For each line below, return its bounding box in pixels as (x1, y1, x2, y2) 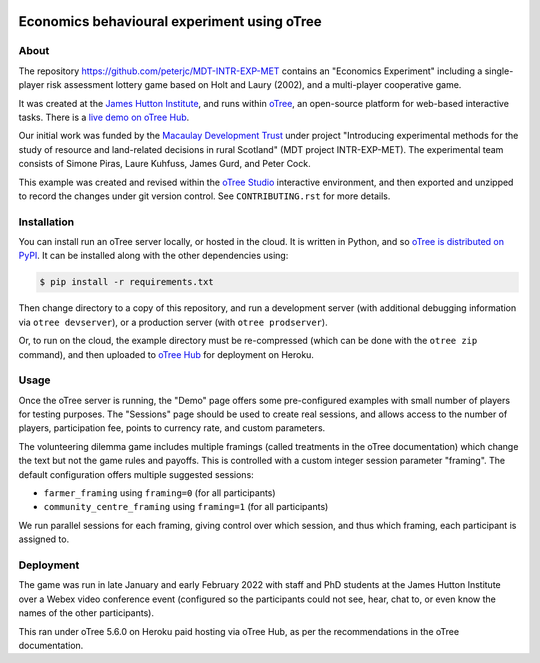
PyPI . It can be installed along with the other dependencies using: (18, 250, 289, 262)
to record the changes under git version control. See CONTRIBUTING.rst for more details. (18, 190, 391, 202)
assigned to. (18, 533, 70, 545)
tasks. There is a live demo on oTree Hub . (18, 111, 190, 123)
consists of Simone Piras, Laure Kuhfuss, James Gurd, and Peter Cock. (18, 158, 311, 170)
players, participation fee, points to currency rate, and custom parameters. (18, 422, 326, 434)
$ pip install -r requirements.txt (39, 276, 214, 288)
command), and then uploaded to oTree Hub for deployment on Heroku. (18, 348, 315, 360)
